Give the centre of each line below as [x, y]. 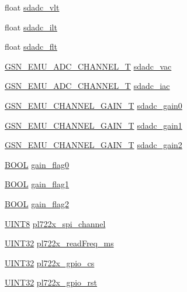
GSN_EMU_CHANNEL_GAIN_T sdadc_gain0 [93, 105]
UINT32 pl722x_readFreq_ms [59, 243]
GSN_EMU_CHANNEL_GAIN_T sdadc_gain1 [93, 125]
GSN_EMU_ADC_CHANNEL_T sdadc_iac [87, 86]
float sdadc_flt [31, 47]
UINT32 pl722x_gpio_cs [50, 262]
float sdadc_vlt [32, 7]
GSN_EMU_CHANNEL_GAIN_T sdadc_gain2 [93, 145]
